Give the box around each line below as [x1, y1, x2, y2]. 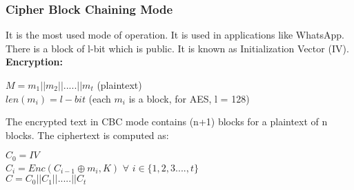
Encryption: [6, 54, 63, 69]
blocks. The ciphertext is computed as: [6, 127, 169, 142]
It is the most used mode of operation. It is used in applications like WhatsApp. [6, 28, 344, 42]
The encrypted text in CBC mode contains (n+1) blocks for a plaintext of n [6, 114, 328, 129]
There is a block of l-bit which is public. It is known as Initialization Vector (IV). [6, 41, 349, 55]
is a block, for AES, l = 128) [128, 91, 250, 105]
